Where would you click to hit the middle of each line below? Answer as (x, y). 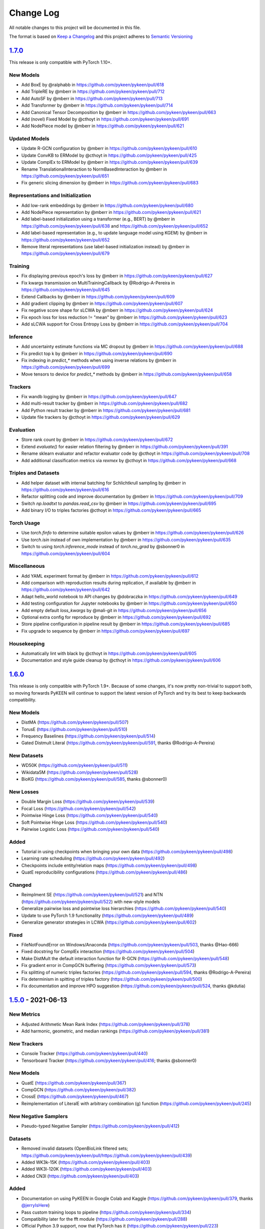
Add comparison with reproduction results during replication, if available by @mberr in (109, 583)
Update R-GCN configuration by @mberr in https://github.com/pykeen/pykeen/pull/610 (109, 148)
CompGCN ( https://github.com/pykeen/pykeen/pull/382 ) (79, 1090)
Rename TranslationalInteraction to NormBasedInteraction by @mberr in (94, 169)
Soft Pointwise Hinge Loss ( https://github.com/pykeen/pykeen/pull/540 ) (94, 822)
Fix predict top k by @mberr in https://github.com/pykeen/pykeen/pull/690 (97, 353)
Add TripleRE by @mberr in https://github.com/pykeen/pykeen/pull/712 (93, 91)
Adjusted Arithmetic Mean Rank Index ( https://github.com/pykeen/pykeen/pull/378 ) (106, 1024)
